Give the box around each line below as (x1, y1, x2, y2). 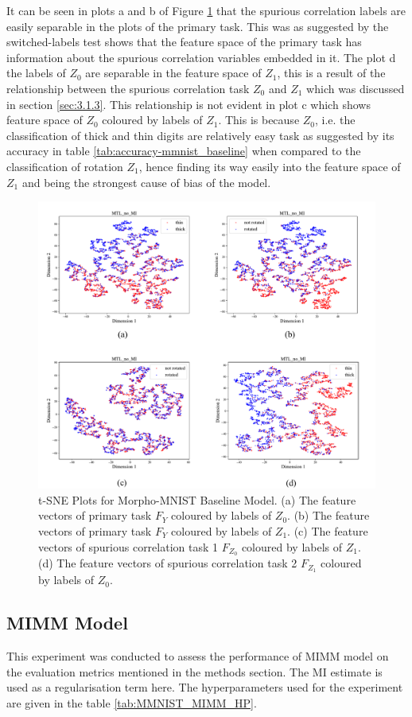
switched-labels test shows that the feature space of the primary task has (6, 33, 362, 50)
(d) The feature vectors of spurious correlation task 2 (38, 555, 297, 571)
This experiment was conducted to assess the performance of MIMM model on (6, 648, 389, 664)
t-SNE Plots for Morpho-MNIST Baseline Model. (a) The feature (38, 491, 356, 508)
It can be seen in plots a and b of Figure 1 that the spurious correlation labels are (6, 2, 406, 18)
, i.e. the (315, 111, 356, 128)
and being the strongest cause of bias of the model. (21, 173, 271, 190)
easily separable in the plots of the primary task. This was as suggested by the (6, 18, 389, 34)
